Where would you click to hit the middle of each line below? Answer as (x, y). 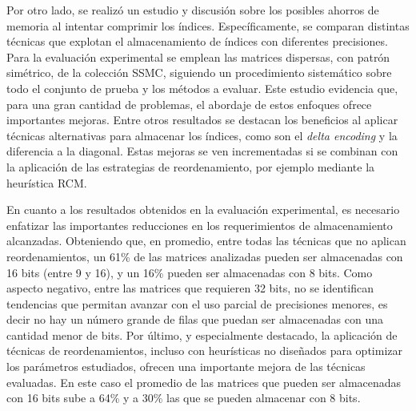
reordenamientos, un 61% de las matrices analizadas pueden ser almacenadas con (205, 256)
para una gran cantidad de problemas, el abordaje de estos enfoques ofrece (189, 104)
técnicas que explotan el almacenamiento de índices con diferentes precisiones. (197, 41)
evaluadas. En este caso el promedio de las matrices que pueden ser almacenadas (204, 382)
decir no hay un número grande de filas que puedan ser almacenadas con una (195, 319)
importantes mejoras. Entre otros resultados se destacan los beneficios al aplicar (202, 120)
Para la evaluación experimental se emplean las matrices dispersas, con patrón (198, 56)
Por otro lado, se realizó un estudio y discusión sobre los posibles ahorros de (193, 10)
